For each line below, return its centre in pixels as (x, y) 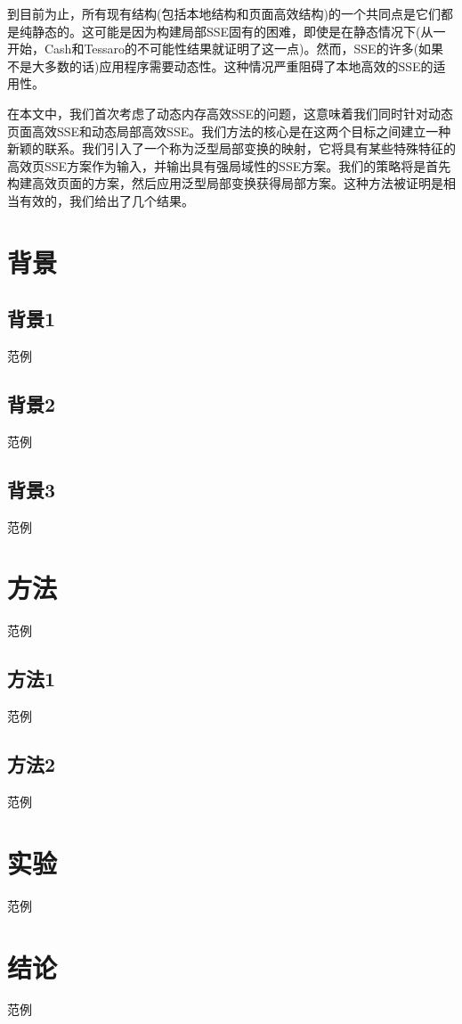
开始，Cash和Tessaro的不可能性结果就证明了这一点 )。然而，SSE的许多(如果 (226, 49)
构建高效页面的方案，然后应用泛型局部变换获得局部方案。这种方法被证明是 (225, 183)
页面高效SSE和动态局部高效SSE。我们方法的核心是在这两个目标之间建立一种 (229, 131)
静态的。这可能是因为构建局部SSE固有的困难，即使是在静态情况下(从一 (239, 31)
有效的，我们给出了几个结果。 (106, 200)
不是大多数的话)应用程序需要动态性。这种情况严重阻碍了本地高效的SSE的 (220, 66)
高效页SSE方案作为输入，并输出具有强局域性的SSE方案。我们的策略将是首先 (229, 165)
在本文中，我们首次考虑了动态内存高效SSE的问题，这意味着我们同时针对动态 (231, 113)
